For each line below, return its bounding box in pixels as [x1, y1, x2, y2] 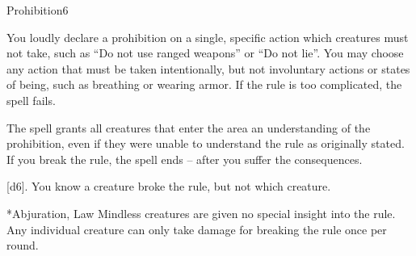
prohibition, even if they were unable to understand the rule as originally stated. [6, 135, 405, 152]
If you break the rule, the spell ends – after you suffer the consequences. [6, 150, 363, 167]
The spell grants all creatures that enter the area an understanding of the [6, 119, 371, 136]
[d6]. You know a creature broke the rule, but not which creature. [6, 178, 331, 195]
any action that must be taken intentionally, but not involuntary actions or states [6, 60, 410, 77]
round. [6, 237, 39, 254]
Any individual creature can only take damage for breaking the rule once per [6, 220, 387, 237]
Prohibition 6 [6, 2, 69, 18]
